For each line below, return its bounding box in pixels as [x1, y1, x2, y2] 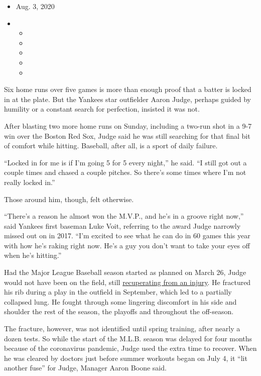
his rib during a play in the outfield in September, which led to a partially [4, 287, 232, 297]
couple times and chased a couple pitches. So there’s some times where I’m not [4, 167, 246, 177]
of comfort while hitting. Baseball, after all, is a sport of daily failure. [4, 140, 218, 151]
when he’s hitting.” [4, 250, 62, 260]
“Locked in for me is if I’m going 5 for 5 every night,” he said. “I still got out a [4, 157, 247, 167]
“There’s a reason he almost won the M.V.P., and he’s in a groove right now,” [4, 211, 244, 221]
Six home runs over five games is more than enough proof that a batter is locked [4, 84, 251, 95]
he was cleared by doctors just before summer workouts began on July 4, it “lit [4, 352, 247, 363]
